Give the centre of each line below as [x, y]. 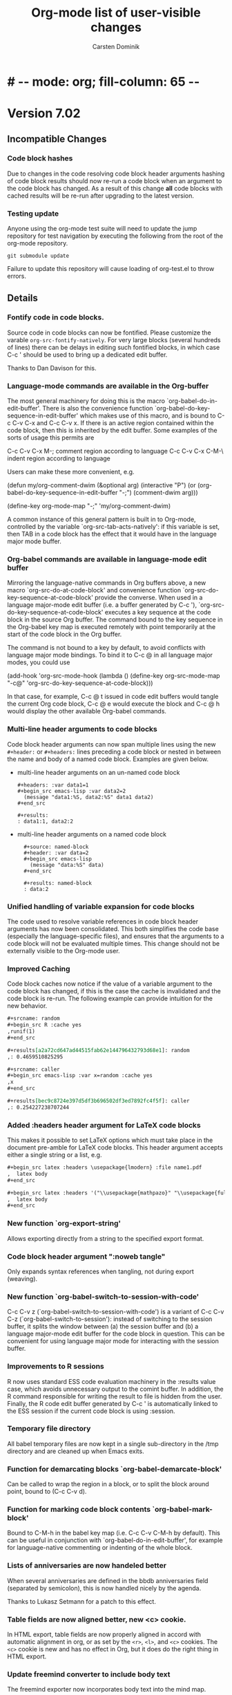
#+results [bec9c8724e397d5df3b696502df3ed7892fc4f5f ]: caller [98, 1101]
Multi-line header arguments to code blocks [82, 729]
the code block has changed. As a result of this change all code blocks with [115, 188]
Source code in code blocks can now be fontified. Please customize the [109, 333]
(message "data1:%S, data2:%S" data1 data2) [89, 797]
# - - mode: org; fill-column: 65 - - [104, 82]
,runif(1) [21, 1031]
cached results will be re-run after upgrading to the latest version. [101, 196]
